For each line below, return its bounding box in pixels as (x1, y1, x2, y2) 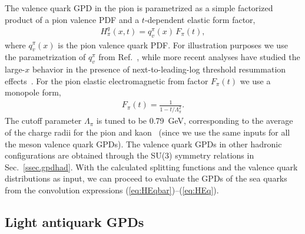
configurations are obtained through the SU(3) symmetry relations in (5, 149, 254, 162)
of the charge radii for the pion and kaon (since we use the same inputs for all (5, 126, 290, 138)
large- (5, 63, 25, 75)
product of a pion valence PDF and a (5, 13, 140, 25)
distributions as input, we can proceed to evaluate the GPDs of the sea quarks (5, 172, 287, 184)
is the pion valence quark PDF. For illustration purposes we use (58, 38, 288, 51)
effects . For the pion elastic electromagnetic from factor (5, 74, 208, 87)
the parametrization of (5, 51, 86, 63)
